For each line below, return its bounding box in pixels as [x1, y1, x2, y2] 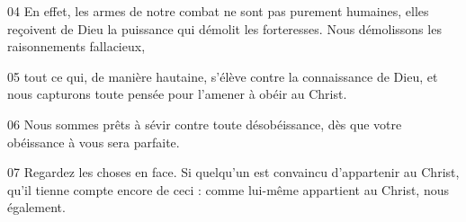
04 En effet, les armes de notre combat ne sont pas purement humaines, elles [7, 2, 429, 20]
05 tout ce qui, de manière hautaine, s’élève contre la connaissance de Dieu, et [7, 67, 438, 85]
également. [7, 198, 66, 217]
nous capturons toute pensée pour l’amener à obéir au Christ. [7, 84, 347, 103]
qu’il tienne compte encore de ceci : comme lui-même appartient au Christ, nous [7, 180, 449, 199]
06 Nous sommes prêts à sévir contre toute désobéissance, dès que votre [7, 114, 402, 133]
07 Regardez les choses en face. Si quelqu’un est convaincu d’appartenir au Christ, [7, 163, 460, 182]
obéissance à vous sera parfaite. [7, 132, 180, 151]
